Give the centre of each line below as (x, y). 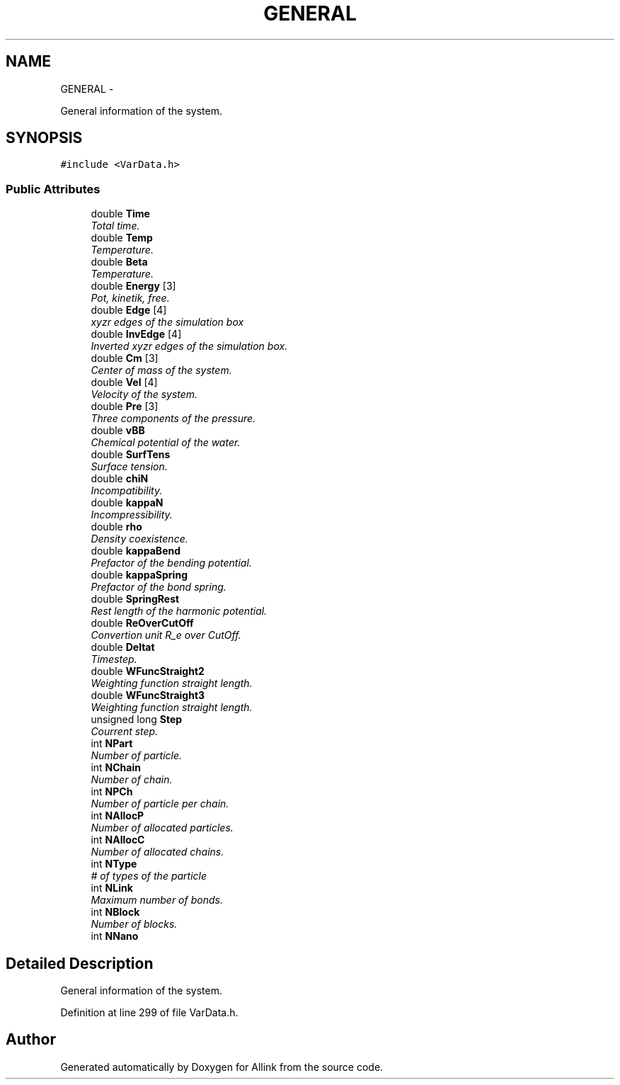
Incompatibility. (127, 491)
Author (31, 1040)
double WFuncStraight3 (148, 695)
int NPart (112, 744)
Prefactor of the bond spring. (159, 587)
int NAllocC (118, 840)
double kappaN (127, 503)
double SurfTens (131, 455)
